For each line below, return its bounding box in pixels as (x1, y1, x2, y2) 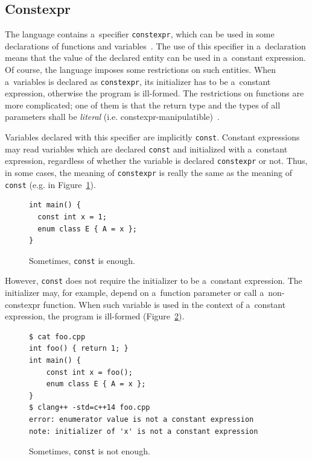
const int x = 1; (37, 212, 107, 221)
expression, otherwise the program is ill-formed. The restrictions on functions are (5, 87, 304, 99)
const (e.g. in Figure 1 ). (5, 178, 96, 190)
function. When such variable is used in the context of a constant (43, 298, 286, 310)
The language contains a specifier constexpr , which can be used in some (5, 28, 275, 40)
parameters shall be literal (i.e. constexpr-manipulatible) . (5, 110, 220, 123)
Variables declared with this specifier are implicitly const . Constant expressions (5, 131, 300, 143)
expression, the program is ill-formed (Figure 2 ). (5, 310, 185, 322)
